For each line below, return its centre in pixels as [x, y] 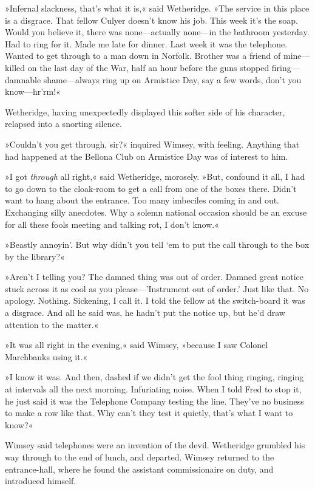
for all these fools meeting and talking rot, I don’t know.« [112, 224]
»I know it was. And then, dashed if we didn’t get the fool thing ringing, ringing [154, 377]
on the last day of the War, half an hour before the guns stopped [148, 67]
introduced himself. [41, 481]
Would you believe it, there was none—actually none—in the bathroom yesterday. [157, 32]
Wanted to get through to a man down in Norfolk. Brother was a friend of [143, 56]
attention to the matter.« [52, 324]
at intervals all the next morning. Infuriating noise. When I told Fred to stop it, [153, 389]
